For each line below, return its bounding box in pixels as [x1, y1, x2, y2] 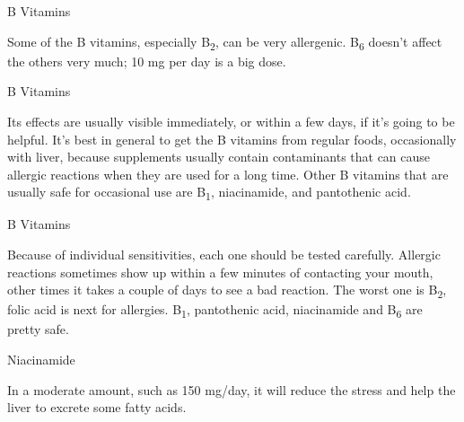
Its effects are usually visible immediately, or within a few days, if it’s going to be [7, 111, 455, 130]
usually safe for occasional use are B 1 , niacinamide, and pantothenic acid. [7, 182, 411, 204]
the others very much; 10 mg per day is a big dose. [7, 51, 286, 70]
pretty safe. [7, 320, 69, 338]
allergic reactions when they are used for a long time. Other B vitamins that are [7, 164, 449, 183]
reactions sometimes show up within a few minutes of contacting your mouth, [7, 262, 433, 281]
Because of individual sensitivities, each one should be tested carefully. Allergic [7, 245, 441, 263]
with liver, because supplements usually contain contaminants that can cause [7, 147, 431, 166]
